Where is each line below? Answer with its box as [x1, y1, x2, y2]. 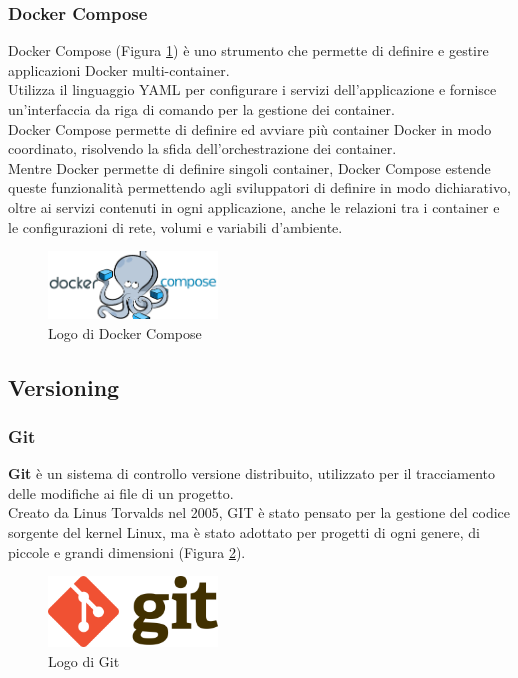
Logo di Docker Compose [48, 322, 202, 343]
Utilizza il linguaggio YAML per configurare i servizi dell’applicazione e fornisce [8, 79, 497, 100]
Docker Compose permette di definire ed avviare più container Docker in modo [8, 118, 492, 139]
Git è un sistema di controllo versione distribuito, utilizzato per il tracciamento [8, 463, 496, 484]
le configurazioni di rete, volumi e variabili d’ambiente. [8, 216, 343, 237]
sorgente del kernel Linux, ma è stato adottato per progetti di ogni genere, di [8, 521, 480, 542]
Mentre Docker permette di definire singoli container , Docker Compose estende [8, 157, 491, 178]
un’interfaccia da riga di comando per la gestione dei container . [8, 99, 395, 119]
